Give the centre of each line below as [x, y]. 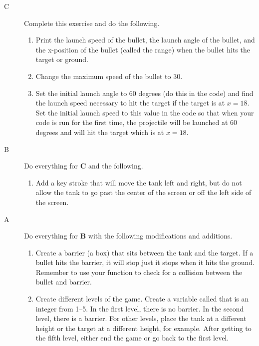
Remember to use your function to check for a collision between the [139, 272]
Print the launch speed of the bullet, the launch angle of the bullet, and [145, 40]
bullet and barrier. [64, 282]
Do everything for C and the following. [84, 166]
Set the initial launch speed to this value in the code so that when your [145, 112]
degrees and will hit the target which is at [100, 132]
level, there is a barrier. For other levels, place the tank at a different [141, 318]
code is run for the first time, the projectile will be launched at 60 [136, 122]
